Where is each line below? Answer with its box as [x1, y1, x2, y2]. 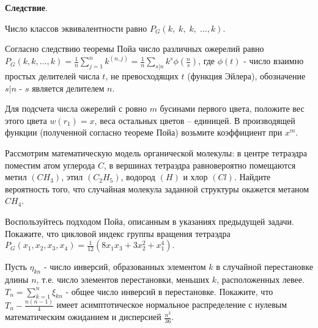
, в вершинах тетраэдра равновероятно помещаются [103, 158, 296, 171]
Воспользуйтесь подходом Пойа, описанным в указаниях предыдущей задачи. [5, 214, 294, 227]
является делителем [32, 81, 105, 94]
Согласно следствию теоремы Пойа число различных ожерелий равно [5, 42, 264, 55]
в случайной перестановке [216, 260, 313, 273]
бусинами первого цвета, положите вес [160, 102, 305, 115]
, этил [61, 170, 83, 183]
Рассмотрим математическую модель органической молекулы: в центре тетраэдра [5, 146, 307, 159]
